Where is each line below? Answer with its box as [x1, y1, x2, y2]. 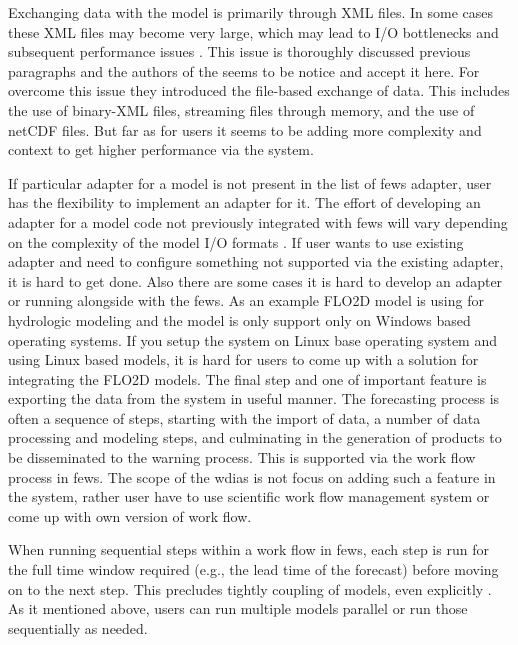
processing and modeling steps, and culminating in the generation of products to [8, 427, 502, 448]
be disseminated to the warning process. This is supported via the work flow [8, 447, 476, 468]
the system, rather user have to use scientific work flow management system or [8, 486, 490, 507]
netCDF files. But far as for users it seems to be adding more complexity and [8, 119, 482, 140]
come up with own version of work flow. [8, 505, 252, 526]
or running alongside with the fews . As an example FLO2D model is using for [8, 290, 484, 311]
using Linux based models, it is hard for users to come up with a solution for [8, 349, 479, 370]
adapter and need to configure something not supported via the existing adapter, [8, 251, 504, 272]
